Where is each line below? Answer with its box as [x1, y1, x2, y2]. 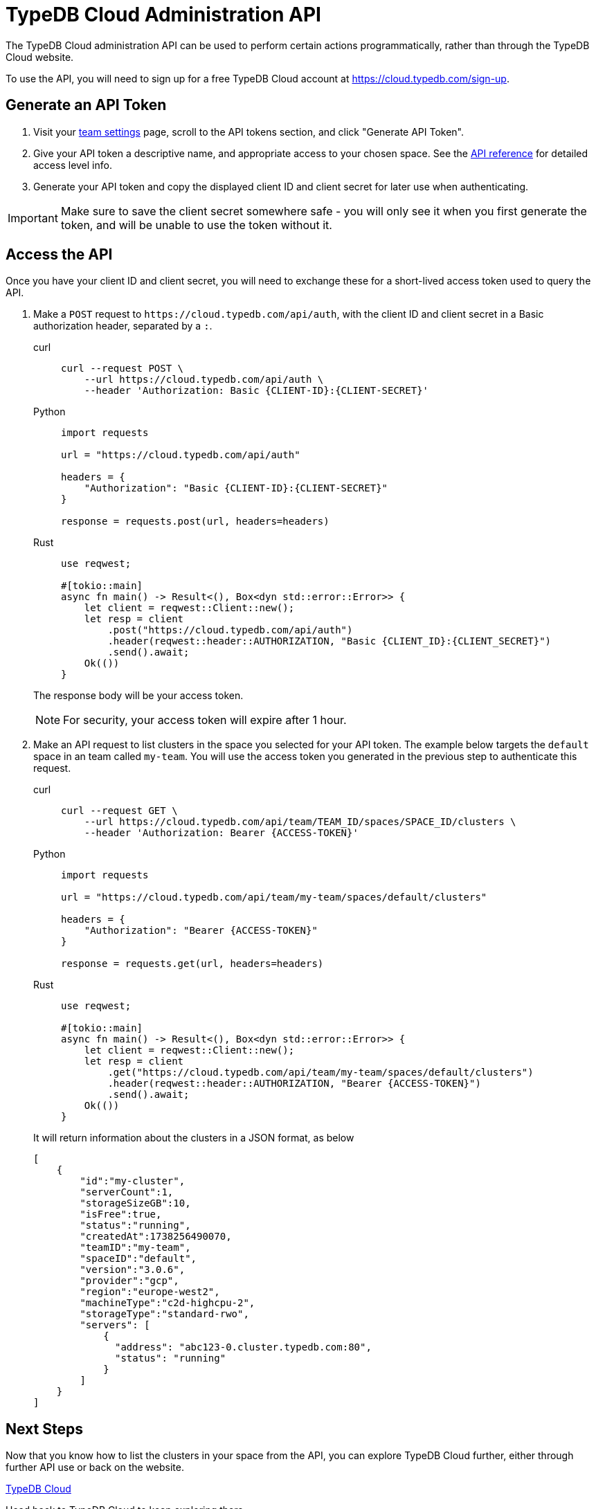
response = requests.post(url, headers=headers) [61, 516, 329, 527]
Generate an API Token [6, 96, 167, 114]
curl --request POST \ [61, 363, 184, 374]
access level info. [33, 159, 112, 171]
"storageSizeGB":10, [80, 1198, 191, 1209]
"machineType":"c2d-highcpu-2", [80, 1297, 255, 1309]
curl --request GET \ [61, 805, 178, 817]
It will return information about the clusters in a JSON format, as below [33, 1132, 354, 1144]
